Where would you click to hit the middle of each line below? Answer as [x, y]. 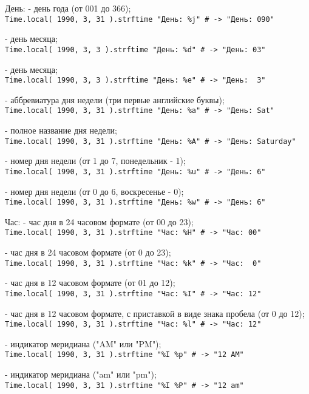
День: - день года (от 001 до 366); [68, 8]
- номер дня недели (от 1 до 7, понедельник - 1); [95, 161]
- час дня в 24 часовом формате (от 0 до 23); [88, 252]
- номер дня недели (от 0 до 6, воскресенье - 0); [94, 191]
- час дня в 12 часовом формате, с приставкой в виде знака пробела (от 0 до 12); [155, 313]
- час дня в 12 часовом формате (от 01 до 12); [90, 283]
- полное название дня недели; [61, 130]
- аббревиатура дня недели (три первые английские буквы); [115, 99]
